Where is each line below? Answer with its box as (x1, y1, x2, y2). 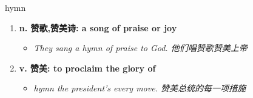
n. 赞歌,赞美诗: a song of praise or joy (19, 21, 177, 34)
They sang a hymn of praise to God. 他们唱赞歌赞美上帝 (33, 41, 248, 54)
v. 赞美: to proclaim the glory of (19, 61, 156, 74)
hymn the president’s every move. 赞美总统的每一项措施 (33, 82, 246, 94)
